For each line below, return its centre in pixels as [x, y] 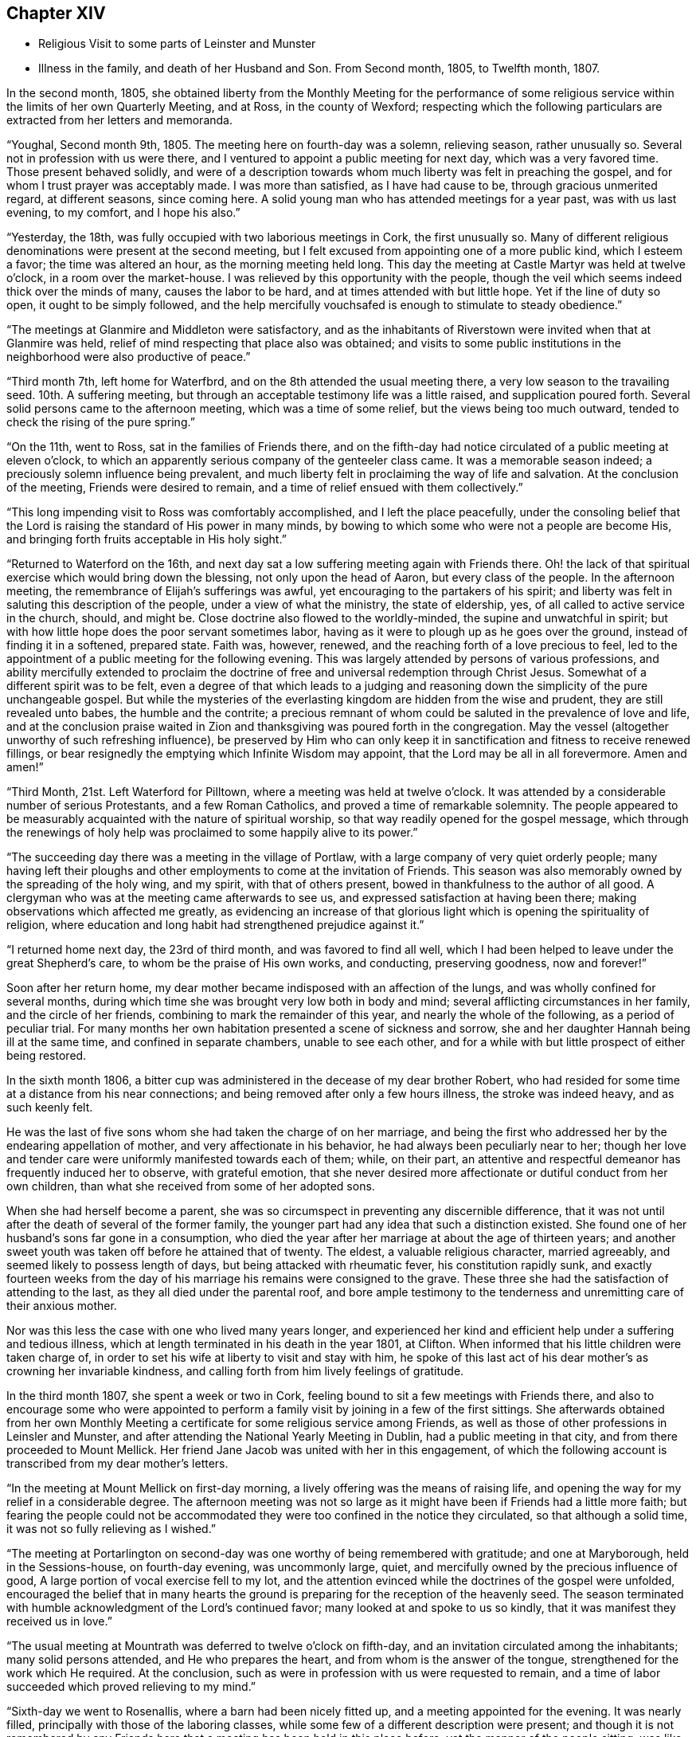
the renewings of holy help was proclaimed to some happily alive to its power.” [212, 833]
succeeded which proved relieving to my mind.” [131, 1687]
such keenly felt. [50, 1108]
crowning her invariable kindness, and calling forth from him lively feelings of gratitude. [235, 1371]
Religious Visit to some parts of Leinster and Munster [177, 44]
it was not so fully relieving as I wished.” [111, 1529]
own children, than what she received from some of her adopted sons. [191, 1186]
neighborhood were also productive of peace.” [129, 357]
